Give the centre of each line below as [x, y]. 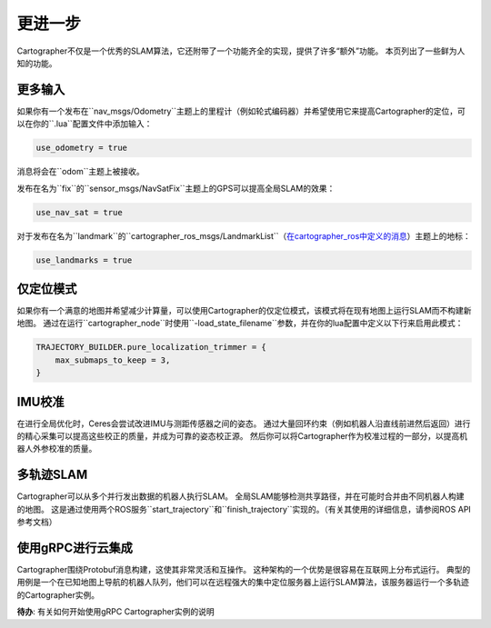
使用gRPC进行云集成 [75, 548]
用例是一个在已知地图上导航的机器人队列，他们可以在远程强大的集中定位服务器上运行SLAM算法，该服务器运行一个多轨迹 [243, 583]
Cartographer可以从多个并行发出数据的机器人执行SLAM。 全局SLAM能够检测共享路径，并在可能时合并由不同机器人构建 [240, 496]
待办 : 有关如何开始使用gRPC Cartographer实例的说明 [116, 612]
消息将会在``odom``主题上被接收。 [80, 172]
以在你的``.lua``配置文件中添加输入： [85, 124]
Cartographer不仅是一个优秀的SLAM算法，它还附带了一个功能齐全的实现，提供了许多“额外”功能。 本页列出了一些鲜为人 [241, 51]
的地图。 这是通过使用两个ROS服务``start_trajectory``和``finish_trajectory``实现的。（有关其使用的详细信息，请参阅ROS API [244, 509]
